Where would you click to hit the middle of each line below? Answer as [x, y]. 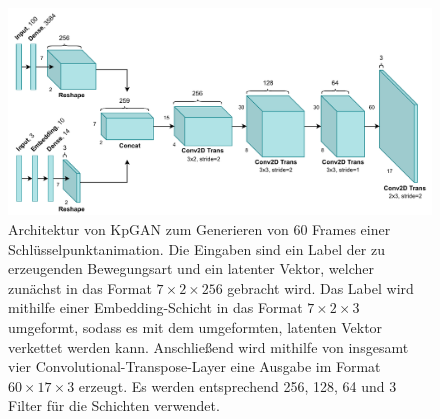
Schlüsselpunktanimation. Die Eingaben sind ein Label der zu [196, 248]
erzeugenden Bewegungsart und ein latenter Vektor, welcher [191, 268]
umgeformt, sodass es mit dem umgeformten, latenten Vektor [195, 327]
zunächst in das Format [80, 287]
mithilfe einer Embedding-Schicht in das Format [155, 307]
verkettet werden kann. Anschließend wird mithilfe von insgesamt [208, 346]
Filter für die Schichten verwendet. [114, 405]
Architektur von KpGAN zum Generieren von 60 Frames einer [199, 229]
